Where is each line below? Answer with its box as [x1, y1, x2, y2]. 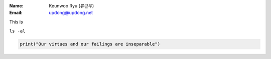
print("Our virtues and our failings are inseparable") [20, 41, 161, 47]
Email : [9, 10, 23, 16]
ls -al [9, 28, 26, 34]
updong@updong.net [49, 10, 93, 16]
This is [9, 19, 23, 25]
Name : [9, 3, 24, 8]
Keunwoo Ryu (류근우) [49, 3, 94, 8]
